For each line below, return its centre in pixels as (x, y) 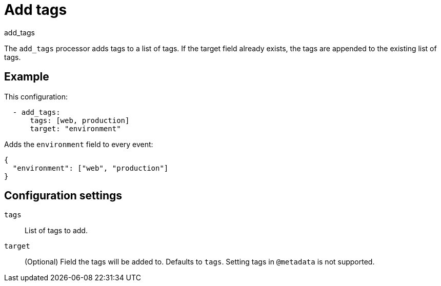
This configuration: (36, 96)
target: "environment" (75, 128)
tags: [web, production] (80, 120)
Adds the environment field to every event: (79, 144)
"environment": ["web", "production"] (91, 168)
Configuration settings (63, 196)
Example (27, 77)
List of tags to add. (56, 231)
